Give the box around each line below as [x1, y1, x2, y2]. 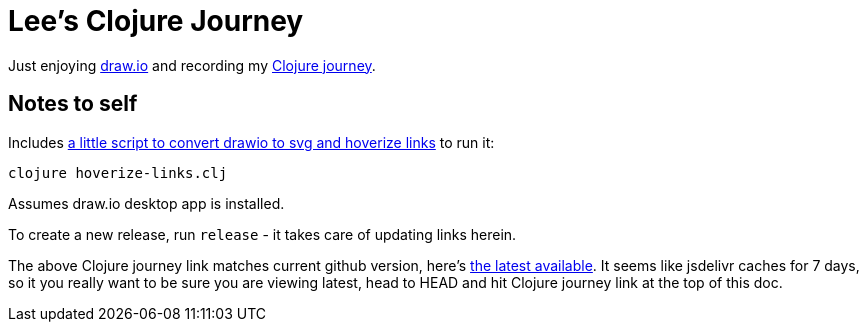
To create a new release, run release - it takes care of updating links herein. [8, 225, 517, 243]
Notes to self [8, 91, 138, 117]
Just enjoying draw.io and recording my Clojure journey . [8, 56, 376, 74]
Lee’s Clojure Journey [8, 4, 304, 38]
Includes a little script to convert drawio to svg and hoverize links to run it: [8, 133, 495, 151]
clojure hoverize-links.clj [8, 164, 228, 181]
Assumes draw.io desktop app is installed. [8, 194, 285, 212]
